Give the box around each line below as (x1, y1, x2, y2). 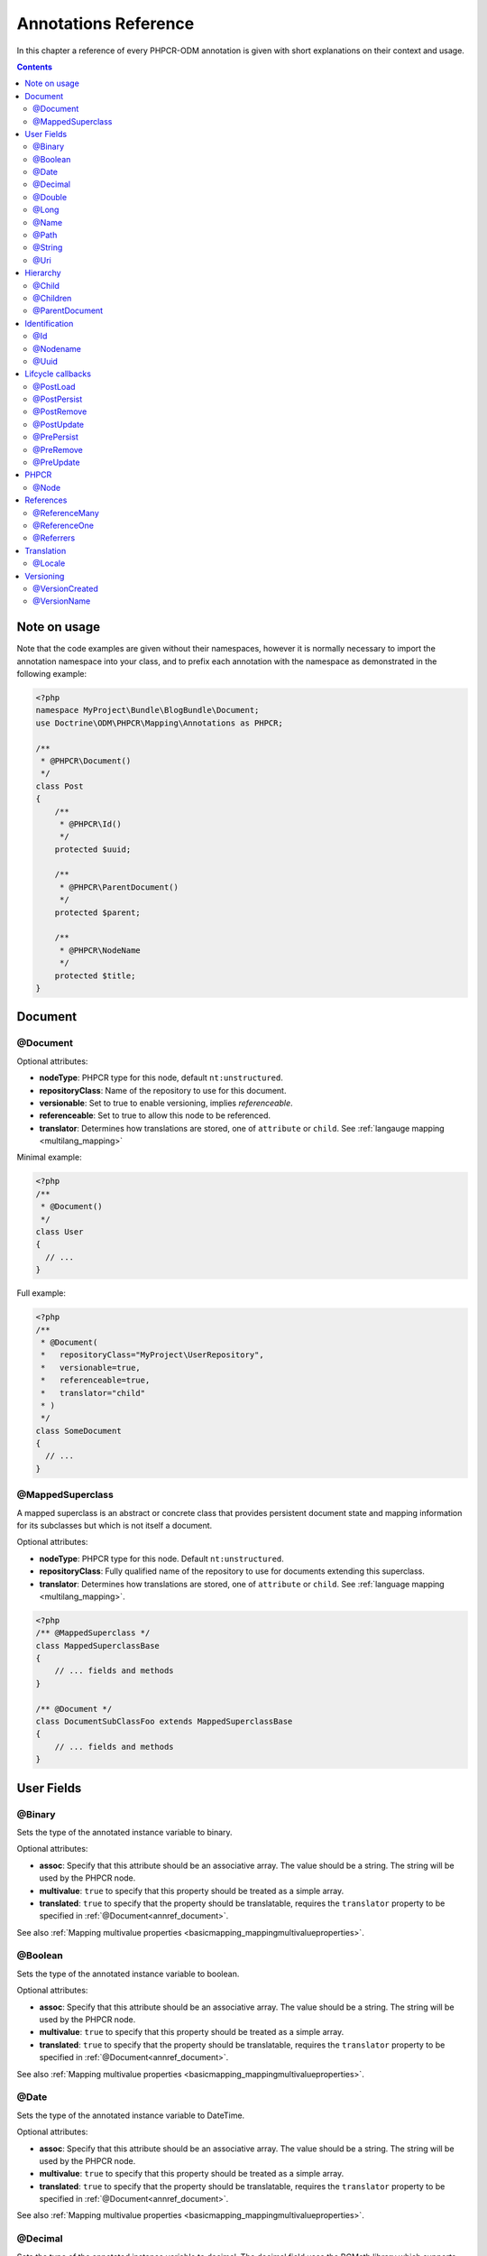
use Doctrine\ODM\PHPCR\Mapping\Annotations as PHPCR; (35, 717, 283, 728)
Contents (16, 61, 53, 72)
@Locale (32, 558, 66, 569)
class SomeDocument (35, 1426, 122, 1436)
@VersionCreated (32, 583, 98, 594)
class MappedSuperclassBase (35, 1641, 160, 1650)
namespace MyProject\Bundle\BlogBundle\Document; (35, 705, 260, 716)
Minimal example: (16, 1151, 82, 1163)
